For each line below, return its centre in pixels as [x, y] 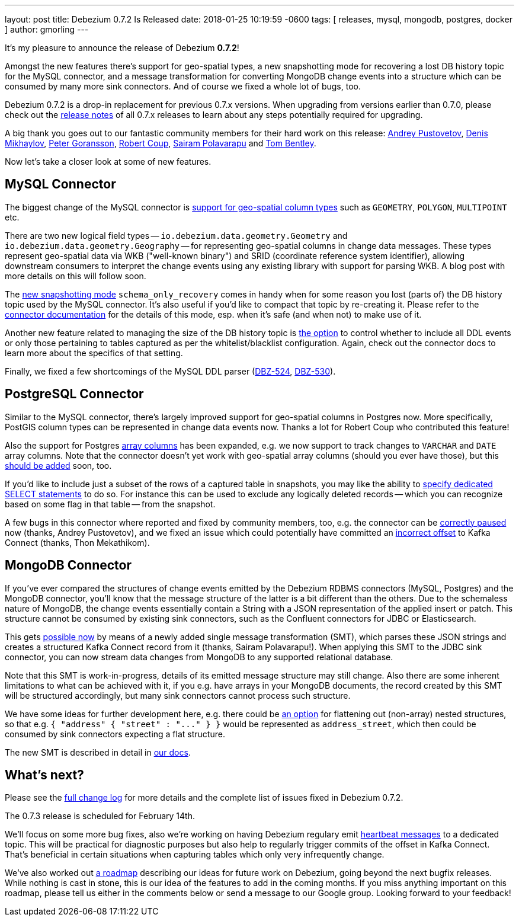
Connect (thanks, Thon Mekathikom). [77, 542]
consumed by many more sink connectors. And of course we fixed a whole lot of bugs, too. [183, 86]
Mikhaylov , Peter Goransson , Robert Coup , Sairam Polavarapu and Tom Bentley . [161, 143]
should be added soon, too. [58, 465]
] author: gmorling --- [47, 29]
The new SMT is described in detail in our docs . [98, 752]
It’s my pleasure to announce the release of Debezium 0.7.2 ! [122, 48]
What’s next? [44, 775]
